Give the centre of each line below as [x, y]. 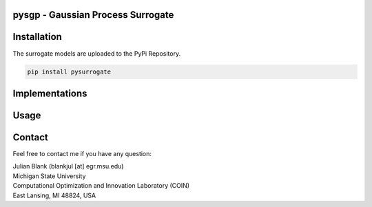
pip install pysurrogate [69, 72]
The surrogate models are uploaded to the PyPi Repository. [97, 53]
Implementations [50, 93]
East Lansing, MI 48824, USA [54, 195]
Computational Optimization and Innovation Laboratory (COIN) [101, 186]
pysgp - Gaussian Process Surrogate [93, 15]
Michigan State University [49, 176]
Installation [37, 37]
